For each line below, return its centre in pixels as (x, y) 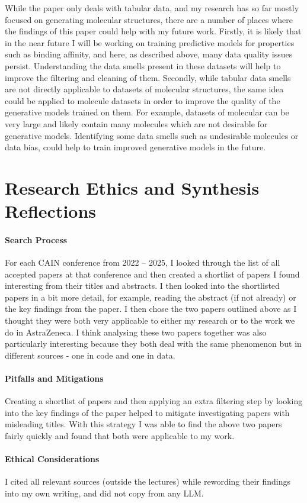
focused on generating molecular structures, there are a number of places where (149, 19)
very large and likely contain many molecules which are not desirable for (136, 123)
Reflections (51, 211)
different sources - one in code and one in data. (90, 355)
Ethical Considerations (52, 459)
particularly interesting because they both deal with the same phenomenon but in (153, 344)
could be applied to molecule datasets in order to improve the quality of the (143, 100)
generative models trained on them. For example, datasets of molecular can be (147, 112)
